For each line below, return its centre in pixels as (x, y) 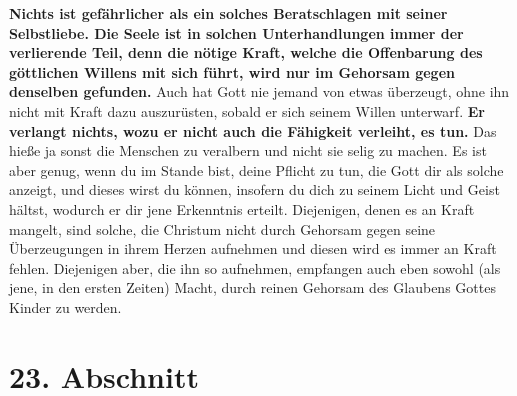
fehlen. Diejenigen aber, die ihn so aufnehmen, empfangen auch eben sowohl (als (255, 267)
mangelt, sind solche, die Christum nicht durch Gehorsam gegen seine (222, 228)
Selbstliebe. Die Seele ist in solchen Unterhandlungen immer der (236, 32)
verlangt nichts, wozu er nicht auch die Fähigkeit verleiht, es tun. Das (253, 130)
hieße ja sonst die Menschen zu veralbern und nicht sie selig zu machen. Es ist (248, 150)
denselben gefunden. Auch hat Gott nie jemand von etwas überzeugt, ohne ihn (259, 91)
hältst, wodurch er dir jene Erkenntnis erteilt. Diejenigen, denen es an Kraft (242, 208)
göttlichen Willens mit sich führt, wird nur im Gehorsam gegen (232, 71)
